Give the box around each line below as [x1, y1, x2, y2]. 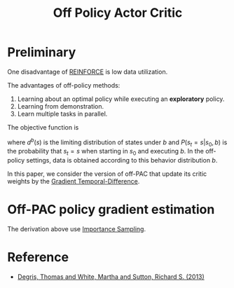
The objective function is [7, 123, 79, 131]
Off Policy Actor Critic [53, 5, 183, 21]
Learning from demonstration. [17, 102, 104, 110]
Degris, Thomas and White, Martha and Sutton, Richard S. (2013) [17, 273, 205, 281]
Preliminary [7, 44, 76, 60]
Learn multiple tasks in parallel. [17, 109, 108, 118]
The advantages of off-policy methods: [7, 81, 121, 89]
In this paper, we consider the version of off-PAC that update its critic [7, 170, 207, 178]
